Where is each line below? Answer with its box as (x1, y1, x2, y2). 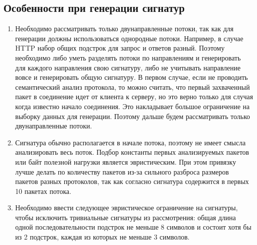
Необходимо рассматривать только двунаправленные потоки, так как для (15, 23, 234, 34)
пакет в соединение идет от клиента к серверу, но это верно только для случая (15, 91, 253, 102)
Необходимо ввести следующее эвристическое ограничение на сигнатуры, (15, 202, 238, 213)
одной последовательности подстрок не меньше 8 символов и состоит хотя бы (15, 222, 252, 232)
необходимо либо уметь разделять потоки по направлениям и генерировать (15, 52, 241, 62)
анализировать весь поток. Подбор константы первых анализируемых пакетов (15, 147, 249, 157)
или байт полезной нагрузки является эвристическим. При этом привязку (15, 156, 236, 167)
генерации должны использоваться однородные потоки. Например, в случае (15, 33, 244, 43)
